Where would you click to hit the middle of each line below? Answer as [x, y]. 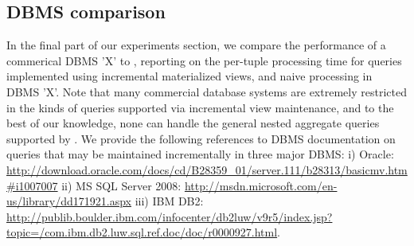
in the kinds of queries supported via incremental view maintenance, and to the [200, 107]
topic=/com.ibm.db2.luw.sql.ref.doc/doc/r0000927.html [142, 232]
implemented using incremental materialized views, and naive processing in [189, 76]
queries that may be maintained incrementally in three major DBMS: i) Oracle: [200, 154]
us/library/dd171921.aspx [69, 201]
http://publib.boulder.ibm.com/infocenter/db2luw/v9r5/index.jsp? [170, 216]
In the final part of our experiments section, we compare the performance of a [196, 45]
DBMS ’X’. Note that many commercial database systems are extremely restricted [207, 91]
